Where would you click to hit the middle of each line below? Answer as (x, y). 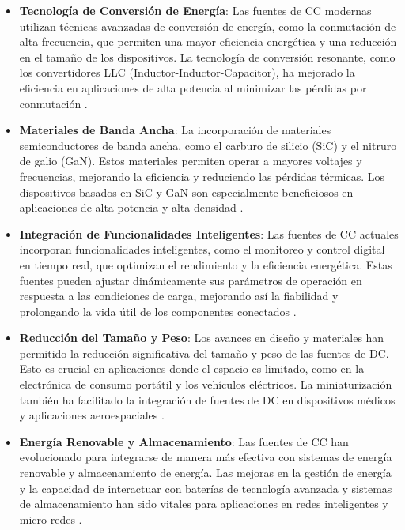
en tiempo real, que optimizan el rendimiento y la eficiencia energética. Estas (206, 264)
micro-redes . (51, 519)
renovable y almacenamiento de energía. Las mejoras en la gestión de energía (205, 473)
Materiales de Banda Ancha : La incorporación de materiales (175, 130)
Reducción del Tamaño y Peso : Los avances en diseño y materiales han (202, 338)
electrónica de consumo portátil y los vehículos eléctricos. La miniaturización (206, 384)
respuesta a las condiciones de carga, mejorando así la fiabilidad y (179, 296)
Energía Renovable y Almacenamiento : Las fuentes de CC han (184, 441)
